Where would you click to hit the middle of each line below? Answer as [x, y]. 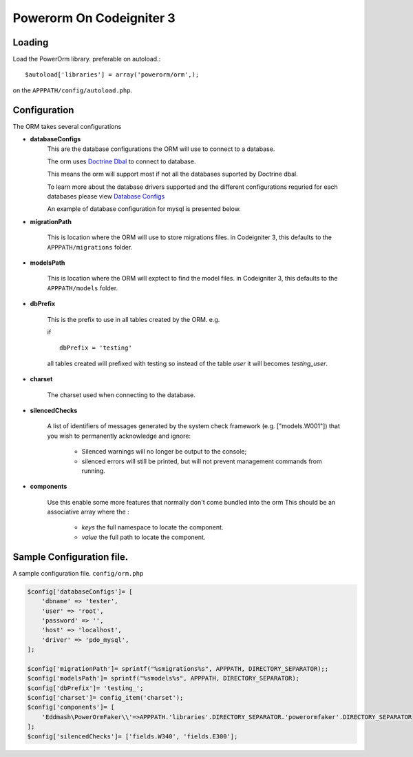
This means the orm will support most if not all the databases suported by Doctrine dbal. [173, 174]
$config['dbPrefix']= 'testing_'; [85, 688]
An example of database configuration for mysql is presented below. [144, 209]
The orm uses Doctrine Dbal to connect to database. [121, 161]
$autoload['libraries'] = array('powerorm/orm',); [112, 75]
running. [94, 471]
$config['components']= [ [71, 707]
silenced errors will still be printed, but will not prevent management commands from [202, 461]
